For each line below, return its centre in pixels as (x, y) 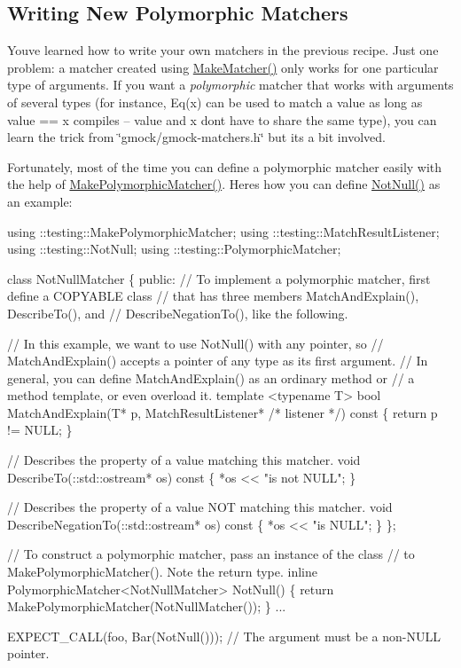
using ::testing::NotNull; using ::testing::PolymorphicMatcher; (174, 249)
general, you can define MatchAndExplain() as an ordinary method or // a (211, 377)
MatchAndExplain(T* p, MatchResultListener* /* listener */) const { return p (223, 412)
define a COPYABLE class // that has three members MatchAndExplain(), (213, 296)
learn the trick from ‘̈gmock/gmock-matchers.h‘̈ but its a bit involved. (196, 137)
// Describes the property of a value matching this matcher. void (184, 460)
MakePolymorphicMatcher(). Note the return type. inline (162, 572)
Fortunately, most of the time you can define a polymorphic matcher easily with (225, 166)
